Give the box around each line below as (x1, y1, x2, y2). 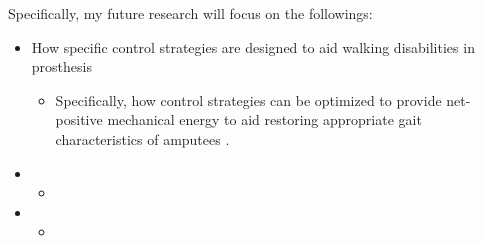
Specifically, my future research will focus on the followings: (8, 3, 373, 23)
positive (55, 109, 103, 130)
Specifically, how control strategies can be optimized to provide (55, 89, 442, 110)
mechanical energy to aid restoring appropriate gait (107, 109, 422, 130)
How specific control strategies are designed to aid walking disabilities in (31, 36, 475, 57)
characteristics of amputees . (55, 128, 230, 149)
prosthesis (31, 56, 92, 77)
